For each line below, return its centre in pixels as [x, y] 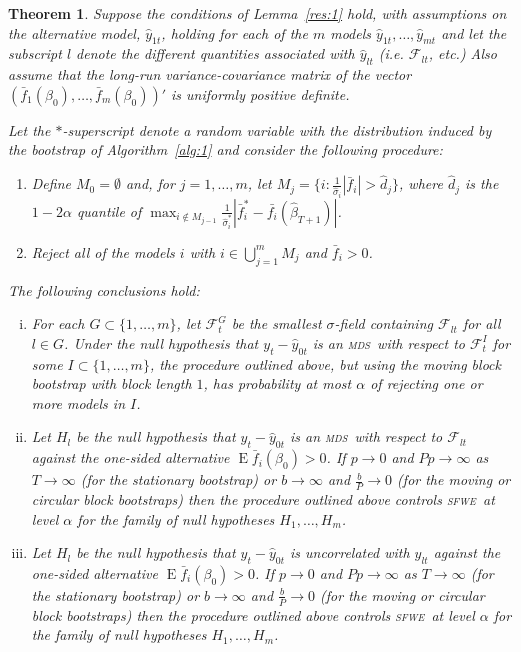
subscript [35, 53]
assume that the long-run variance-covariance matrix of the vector [210, 74]
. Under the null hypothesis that [161, 342]
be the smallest [276, 323]
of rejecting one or [426, 383]
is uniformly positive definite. [260, 93]
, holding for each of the [234, 32]
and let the [474, 32]
